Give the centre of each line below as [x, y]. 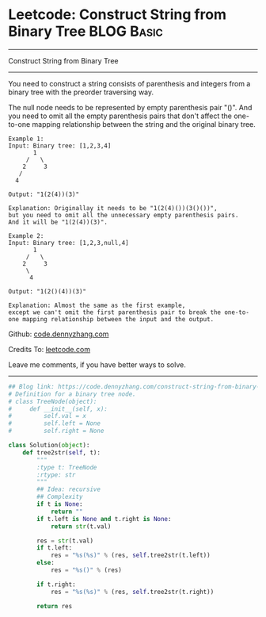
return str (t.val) [81, 526]
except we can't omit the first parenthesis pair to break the [115, 312]
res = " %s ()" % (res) [86, 570]
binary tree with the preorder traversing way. [81, 92]
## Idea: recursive [69, 489]
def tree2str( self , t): [62, 452]
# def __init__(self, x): [58, 409]
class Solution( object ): [49, 446]
